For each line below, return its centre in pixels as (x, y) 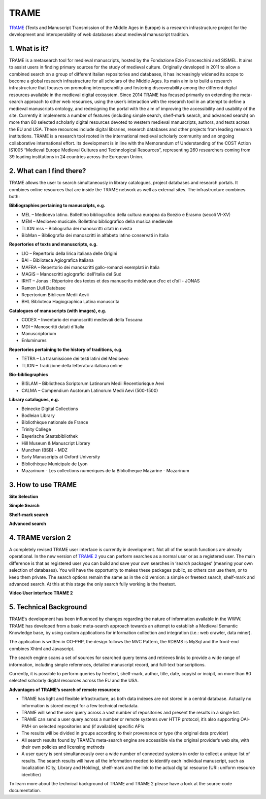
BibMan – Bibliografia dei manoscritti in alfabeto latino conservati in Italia (95, 235)
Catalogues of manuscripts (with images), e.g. (58, 311)
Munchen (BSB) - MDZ (45, 450)
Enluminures (34, 341)
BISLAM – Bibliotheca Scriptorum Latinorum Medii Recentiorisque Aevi (93, 383)
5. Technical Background (48, 607)
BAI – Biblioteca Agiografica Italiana (57, 260)
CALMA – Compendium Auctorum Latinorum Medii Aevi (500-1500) (90, 390)
